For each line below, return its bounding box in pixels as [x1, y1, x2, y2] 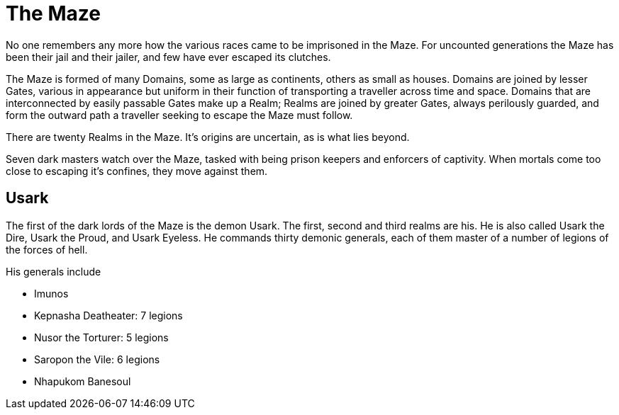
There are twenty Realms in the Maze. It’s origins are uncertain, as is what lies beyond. [6, 130, 410, 143]
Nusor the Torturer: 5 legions [34, 331, 169, 343]
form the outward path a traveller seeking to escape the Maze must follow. [6, 108, 353, 121]
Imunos [34, 287, 69, 300]
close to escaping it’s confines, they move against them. [6, 164, 268, 177]
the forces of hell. [6, 243, 88, 256]
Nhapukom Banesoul [34, 375, 131, 387]
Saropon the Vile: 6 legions [34, 353, 160, 365]
